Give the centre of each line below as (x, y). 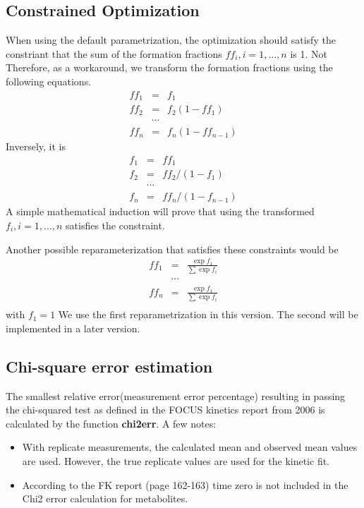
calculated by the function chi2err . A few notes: (111, 423)
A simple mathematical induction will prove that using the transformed (160, 211)
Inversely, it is (36, 146)
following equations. (49, 81)
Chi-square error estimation (109, 366)
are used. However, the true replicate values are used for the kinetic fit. (176, 461)
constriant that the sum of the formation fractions (114, 53)
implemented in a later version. (73, 328)
